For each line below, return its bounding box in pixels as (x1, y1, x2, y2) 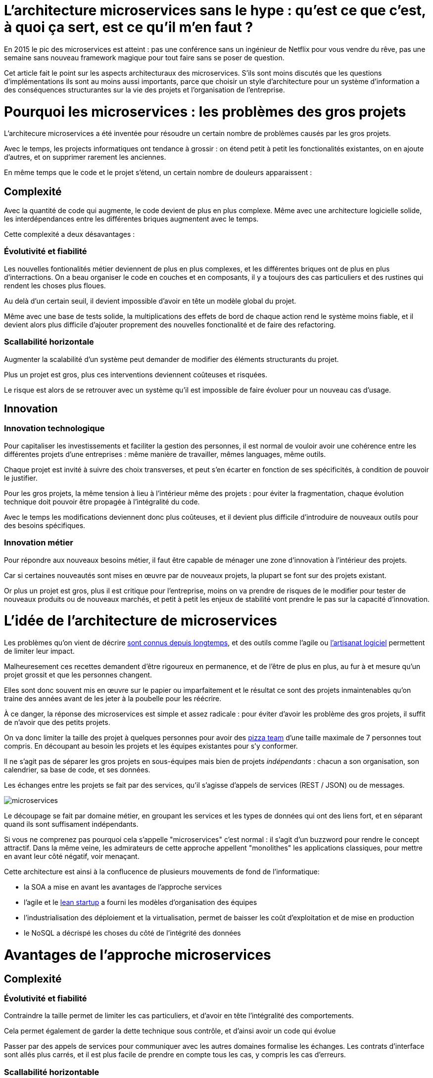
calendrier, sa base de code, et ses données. (4, 765, 150, 774)
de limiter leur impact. (4, 647, 75, 656)
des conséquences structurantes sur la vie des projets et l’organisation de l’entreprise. (4, 85, 285, 94)
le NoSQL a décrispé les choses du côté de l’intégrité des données (24, 929, 241, 938)
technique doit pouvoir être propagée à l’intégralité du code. (4, 497, 200, 506)
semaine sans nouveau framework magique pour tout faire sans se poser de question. (4, 53, 285, 62)
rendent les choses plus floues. (4, 281, 106, 290)
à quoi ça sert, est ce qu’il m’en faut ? (4, 19, 253, 36)
